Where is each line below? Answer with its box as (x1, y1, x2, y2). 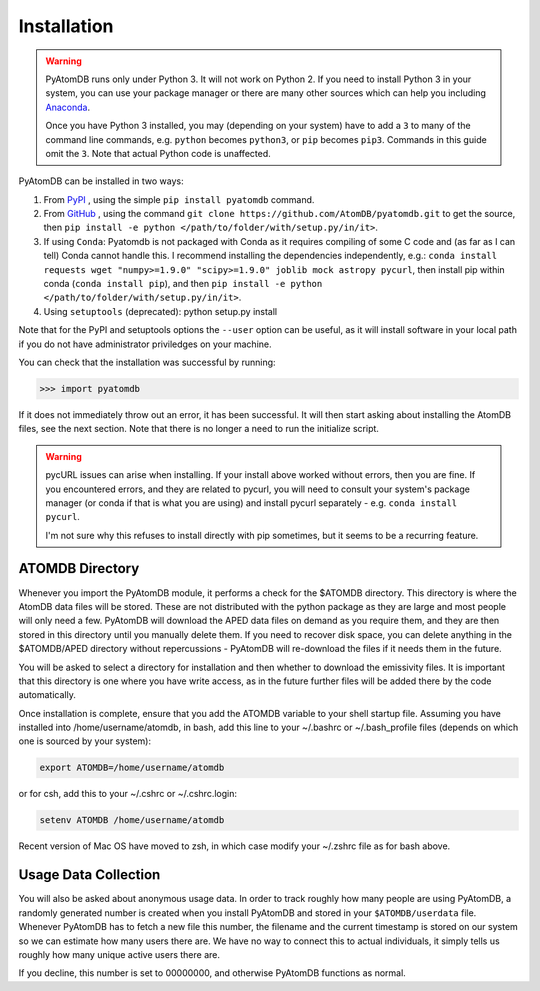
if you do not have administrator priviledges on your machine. (18, 338, 272, 350)
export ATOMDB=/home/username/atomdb (39, 762, 225, 774)
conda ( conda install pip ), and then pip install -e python (43, 278, 323, 290)
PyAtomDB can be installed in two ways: (18, 175, 184, 187)
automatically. (18, 689, 77, 701)
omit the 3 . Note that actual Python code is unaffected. (45, 147, 272, 159)
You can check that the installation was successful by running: (18, 356, 276, 368)
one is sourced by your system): (18, 735, 152, 747)
